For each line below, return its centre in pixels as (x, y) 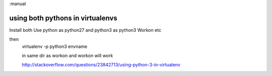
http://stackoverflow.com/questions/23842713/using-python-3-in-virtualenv (101, 65)
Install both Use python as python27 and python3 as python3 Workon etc (85, 30)
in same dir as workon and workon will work (67, 56)
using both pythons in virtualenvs (63, 18)
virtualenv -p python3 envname (55, 46)
